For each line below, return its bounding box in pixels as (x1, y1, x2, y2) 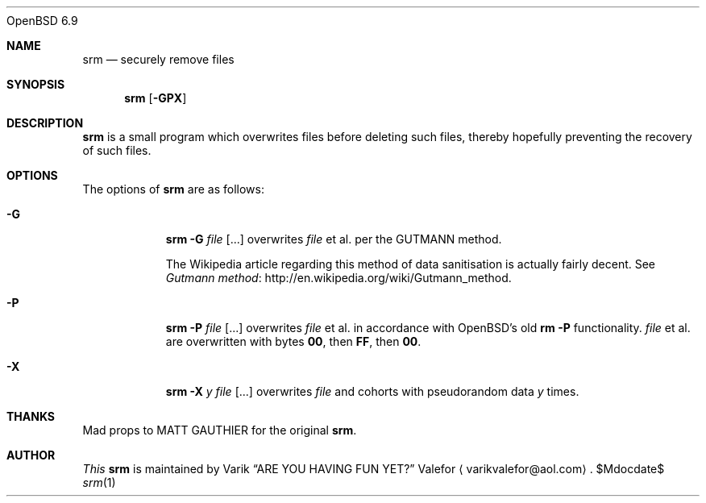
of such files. (82, 143, 152, 157)
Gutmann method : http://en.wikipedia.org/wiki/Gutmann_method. (165, 271, 512, 285)
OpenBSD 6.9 (6, 14, 78, 27)
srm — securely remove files (82, 52, 235, 66)
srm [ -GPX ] (124, 91, 187, 105)
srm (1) (82, 476, 116, 489)
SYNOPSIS (6, 77, 65, 91)
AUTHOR (6, 448, 56, 462)
